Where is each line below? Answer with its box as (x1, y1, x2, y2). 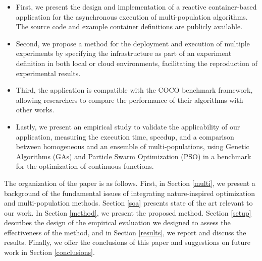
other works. (16, 104, 55, 115)
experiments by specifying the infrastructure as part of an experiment (16, 48, 232, 58)
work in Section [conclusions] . (4, 247, 95, 257)
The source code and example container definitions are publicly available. (16, 21, 243, 32)
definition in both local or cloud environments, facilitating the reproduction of (16, 57, 257, 68)
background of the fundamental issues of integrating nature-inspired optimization (4, 187, 255, 198)
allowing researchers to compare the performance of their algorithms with (16, 94, 243, 105)
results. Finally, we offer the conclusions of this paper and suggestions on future (4, 237, 250, 247)
